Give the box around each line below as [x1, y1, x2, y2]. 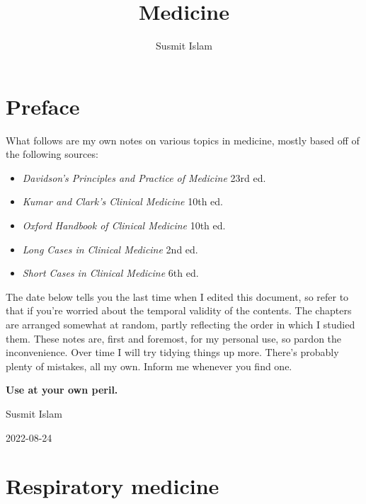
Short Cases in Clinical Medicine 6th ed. [22, 265, 199, 280]
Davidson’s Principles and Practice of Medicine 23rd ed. [22, 170, 266, 185]
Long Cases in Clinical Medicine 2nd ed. [22, 241, 198, 256]
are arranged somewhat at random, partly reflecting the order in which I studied [6, 317, 355, 331]
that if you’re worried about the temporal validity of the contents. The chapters [6, 303, 352, 318]
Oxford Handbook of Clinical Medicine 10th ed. [22, 218, 226, 233]
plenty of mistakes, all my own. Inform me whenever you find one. [6, 358, 292, 373]
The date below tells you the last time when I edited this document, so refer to [6, 289, 349, 304]
